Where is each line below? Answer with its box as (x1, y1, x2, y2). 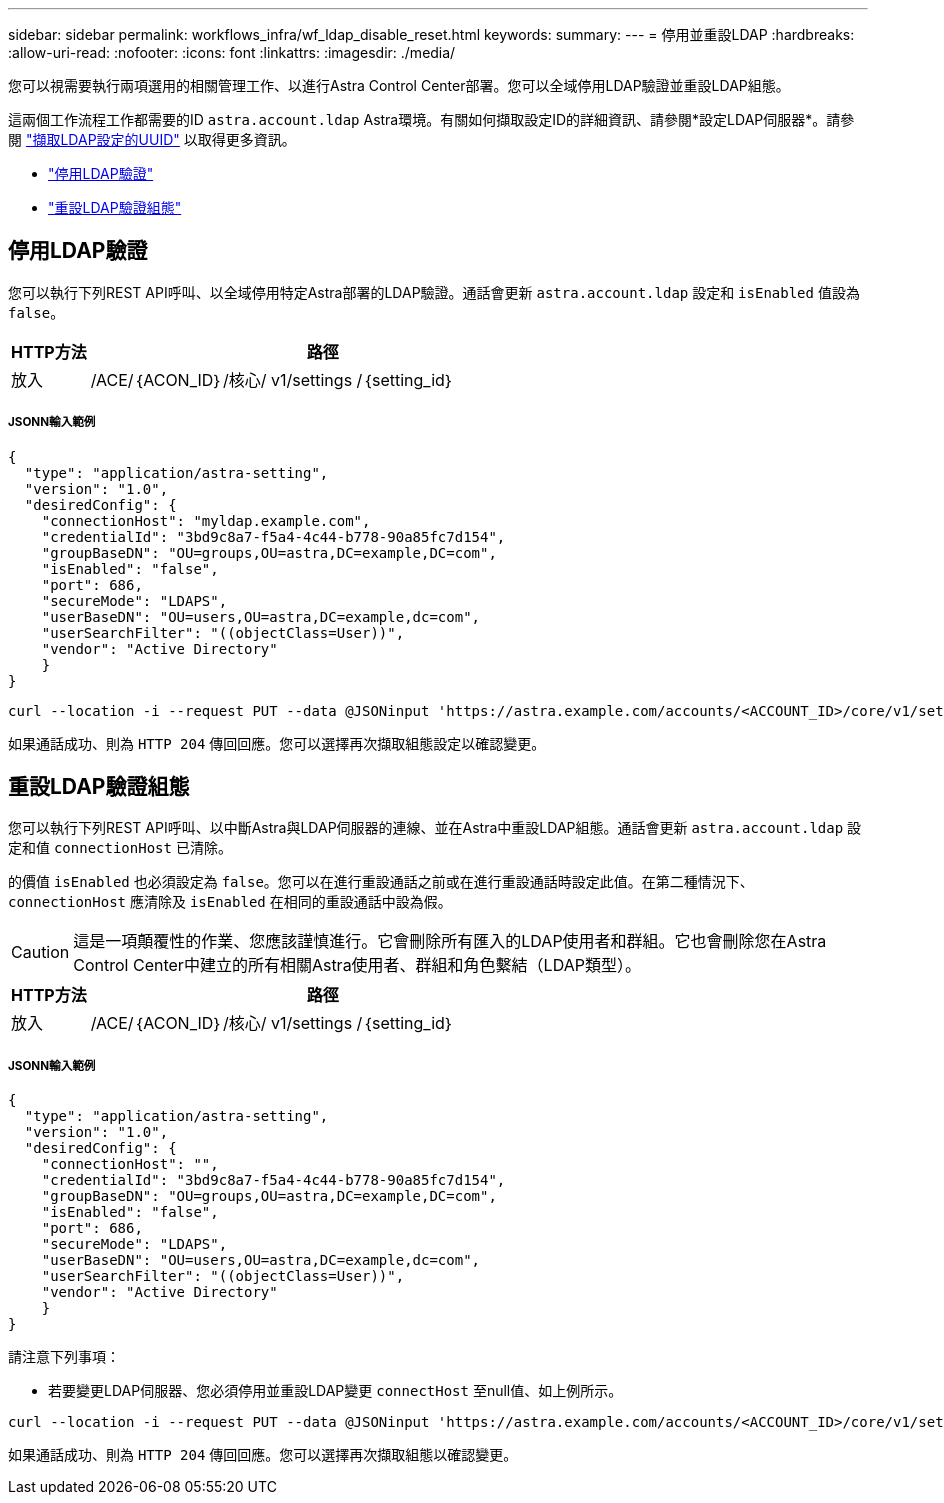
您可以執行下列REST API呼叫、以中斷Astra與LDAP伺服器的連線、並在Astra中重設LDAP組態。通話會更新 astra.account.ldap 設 (8, 819, 862, 837)
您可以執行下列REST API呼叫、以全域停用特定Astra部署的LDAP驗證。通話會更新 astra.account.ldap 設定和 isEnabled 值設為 (8, 283, 860, 301)
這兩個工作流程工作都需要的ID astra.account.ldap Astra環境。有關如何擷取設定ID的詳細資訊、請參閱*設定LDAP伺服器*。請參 (8, 111, 855, 128)
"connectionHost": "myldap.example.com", (41, 512, 371, 529)
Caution (11, 942, 70, 963)
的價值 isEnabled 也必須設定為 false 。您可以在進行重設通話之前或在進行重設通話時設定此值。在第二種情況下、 (8, 873, 754, 891)
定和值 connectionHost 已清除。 (8, 839, 232, 857)
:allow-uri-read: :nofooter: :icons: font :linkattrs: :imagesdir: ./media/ (8, 44, 456, 61)
